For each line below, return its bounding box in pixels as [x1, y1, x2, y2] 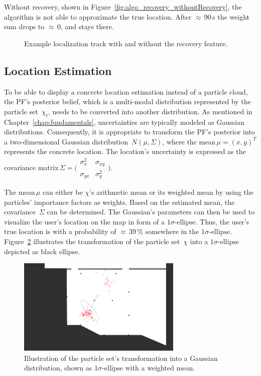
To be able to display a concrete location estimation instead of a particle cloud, [4, 86, 248, 97]
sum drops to [4, 21, 45, 32]
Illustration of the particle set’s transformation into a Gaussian [24, 352, 218, 363]
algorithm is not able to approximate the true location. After [4, 11, 192, 22]
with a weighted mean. [125, 362, 195, 373]
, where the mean [162, 136, 216, 146]
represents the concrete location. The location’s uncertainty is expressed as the [4, 146, 246, 157]
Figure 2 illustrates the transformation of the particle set [4, 236, 180, 247]
